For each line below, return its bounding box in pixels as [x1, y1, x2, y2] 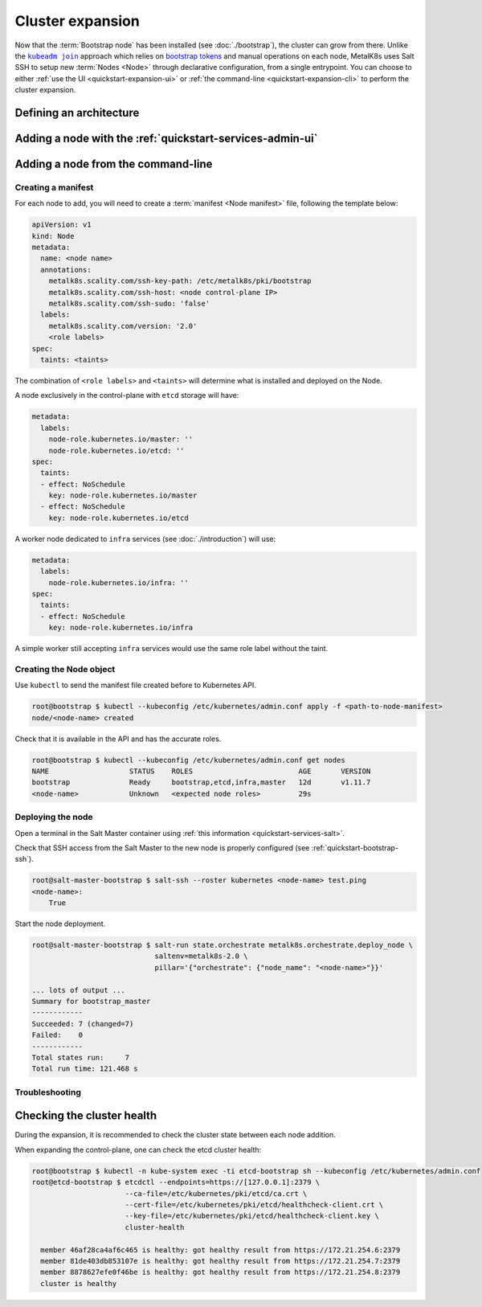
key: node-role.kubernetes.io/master [48, 491, 198, 500]
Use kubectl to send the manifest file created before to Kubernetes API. [14, 680, 256, 690]
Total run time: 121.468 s [31, 1064, 138, 1073]
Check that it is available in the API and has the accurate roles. [14, 734, 222, 744]
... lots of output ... [31, 985, 126, 994]
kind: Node [31, 231, 75, 240]
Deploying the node [14, 812, 93, 823]
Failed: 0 [31, 1030, 84, 1040]
